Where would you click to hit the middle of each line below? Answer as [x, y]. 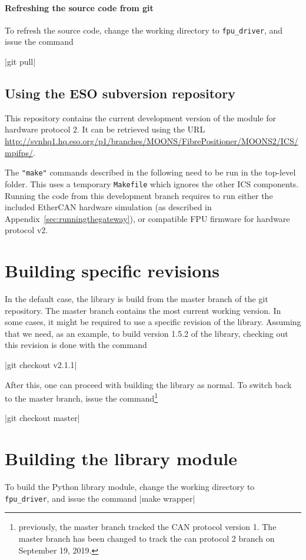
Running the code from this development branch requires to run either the [139, 195]
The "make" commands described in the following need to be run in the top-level [150, 172]
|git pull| [20, 62]
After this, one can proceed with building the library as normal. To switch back [148, 384]
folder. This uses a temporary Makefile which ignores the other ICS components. [152, 183]
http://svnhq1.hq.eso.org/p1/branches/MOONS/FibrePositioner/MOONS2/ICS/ [152, 141]
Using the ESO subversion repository [120, 93]
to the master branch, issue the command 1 [82, 397]
